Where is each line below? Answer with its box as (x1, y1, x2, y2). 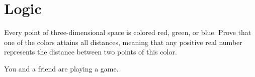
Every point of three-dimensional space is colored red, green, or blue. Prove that (4, 27, 251, 37)
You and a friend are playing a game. (4, 63, 119, 73)
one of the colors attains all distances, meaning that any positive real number (4, 36, 242, 47)
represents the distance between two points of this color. (4, 46, 177, 57)
